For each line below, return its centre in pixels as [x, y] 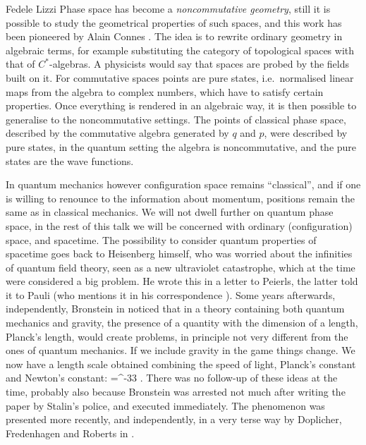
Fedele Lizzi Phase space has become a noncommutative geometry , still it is [168, 8]
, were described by [306, 133]
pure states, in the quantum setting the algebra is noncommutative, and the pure [181, 146]
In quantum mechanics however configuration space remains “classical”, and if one [183, 184]
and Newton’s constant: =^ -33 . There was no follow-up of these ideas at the [172, 378]
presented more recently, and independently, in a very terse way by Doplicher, [174, 419]
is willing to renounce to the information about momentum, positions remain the [181, 198]
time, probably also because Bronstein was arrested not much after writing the [176, 392]
